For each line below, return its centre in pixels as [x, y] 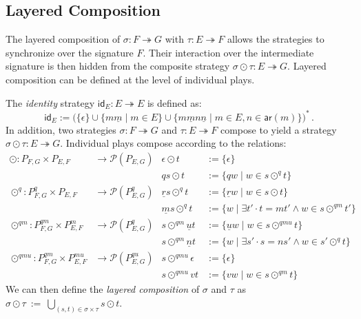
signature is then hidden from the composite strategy [118, 66]
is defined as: [174, 102]
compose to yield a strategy [278, 129]
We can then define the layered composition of [103, 289]
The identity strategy [50, 102]
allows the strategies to [276, 39]
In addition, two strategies [61, 129]
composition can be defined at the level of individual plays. [130, 79]
